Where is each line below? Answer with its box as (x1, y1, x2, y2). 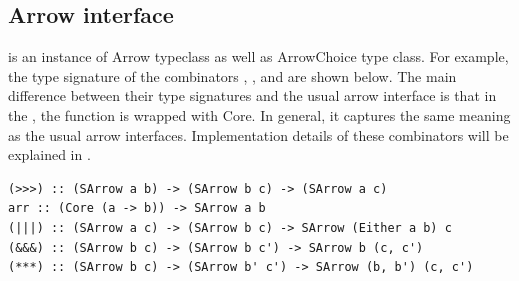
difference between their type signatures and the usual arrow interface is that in (8, 85, 497, 106)
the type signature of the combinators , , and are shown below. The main (8, 65, 457, 86)
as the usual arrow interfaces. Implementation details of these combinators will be (8, 124, 509, 145)
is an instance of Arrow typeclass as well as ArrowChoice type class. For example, (8, 46, 509, 67)
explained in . (8, 144, 91, 165)
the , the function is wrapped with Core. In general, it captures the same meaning (8, 104, 511, 125)
